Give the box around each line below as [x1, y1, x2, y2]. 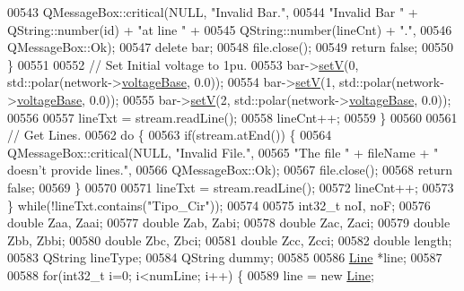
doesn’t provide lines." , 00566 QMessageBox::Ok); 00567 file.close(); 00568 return [7, 160, 452, 179]
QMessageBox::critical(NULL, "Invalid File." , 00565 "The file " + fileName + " [7, 142, 439, 161]
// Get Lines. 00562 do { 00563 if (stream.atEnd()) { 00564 [7, 125, 332, 144]
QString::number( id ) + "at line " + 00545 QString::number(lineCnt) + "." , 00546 [7, 20, 452, 39]
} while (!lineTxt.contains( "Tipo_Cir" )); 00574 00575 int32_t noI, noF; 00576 [7, 195, 431, 214]
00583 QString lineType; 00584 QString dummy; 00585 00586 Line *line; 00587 [7, 248, 442, 267]
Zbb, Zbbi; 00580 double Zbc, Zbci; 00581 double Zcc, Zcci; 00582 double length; [7, 230, 452, 249]
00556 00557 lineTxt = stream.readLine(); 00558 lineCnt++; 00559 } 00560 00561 [7, 107, 458, 126]
